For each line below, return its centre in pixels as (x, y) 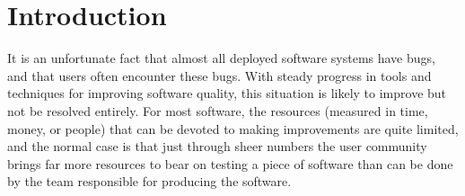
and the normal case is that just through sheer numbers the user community (217, 146)
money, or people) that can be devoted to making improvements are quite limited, (233, 128)
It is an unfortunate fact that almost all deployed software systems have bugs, (221, 58)
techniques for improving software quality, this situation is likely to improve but (227, 93)
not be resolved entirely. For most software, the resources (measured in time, (218, 110)
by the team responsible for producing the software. (149, 181)
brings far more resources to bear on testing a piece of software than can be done (230, 163)
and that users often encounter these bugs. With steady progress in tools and (219, 75)
